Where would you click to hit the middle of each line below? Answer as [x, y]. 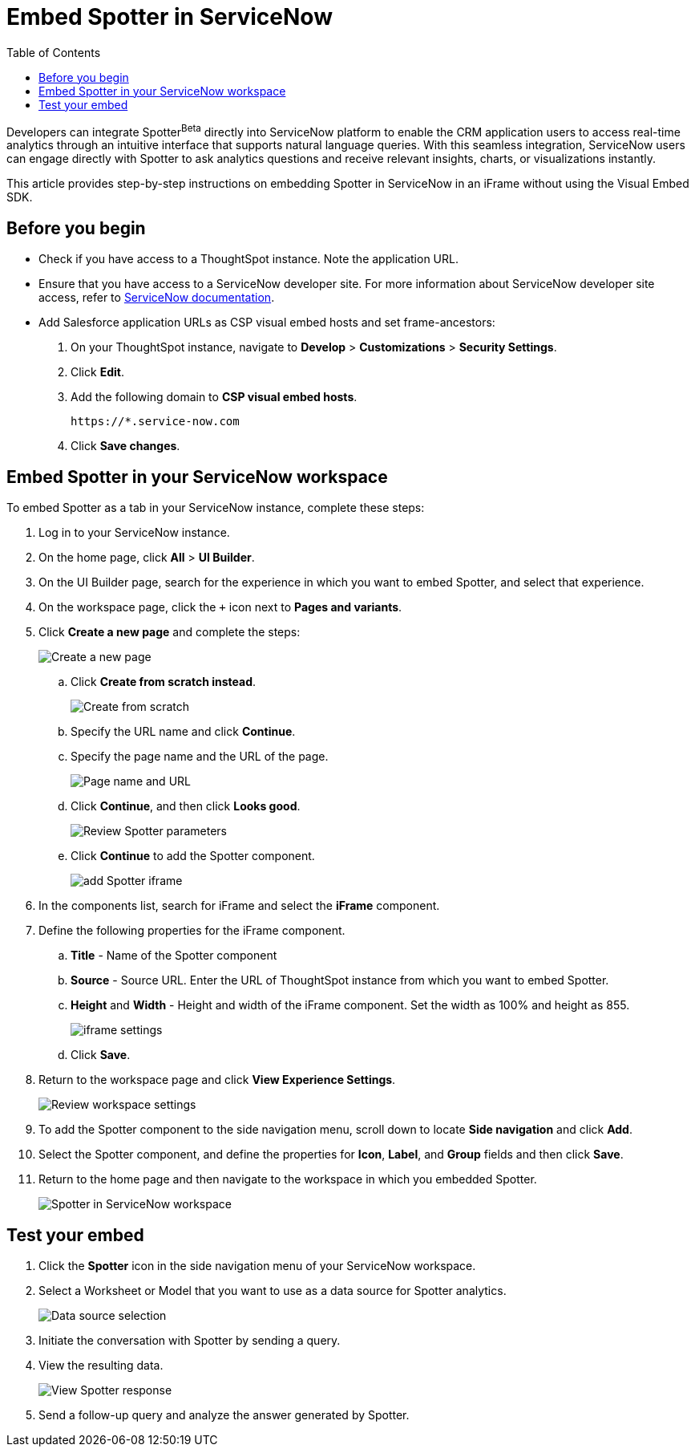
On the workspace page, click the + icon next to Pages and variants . [220, 607]
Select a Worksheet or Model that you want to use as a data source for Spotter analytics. [273, 1290]
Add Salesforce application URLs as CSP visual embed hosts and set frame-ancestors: [267, 323]
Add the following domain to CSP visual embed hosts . [214, 397]
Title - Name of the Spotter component [174, 956]
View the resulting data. [101, 1365]
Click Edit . [97, 372]
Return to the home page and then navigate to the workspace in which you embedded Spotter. [288, 1179]
